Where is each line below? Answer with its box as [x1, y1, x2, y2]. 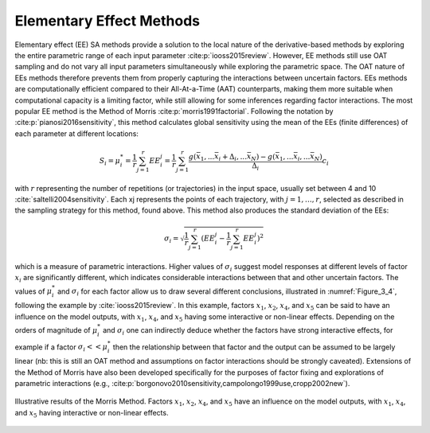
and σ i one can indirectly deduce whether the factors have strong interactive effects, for [102, 325, 393, 337]
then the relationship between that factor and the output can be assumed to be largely [112, 342, 396, 352]
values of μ [14, 287, 53, 296]
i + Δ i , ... [218, 152, 247, 163]
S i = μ [99, 156, 121, 167]
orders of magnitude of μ [14, 325, 98, 334]
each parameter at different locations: [14, 128, 139, 138]
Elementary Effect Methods [14, 12, 201, 29]
